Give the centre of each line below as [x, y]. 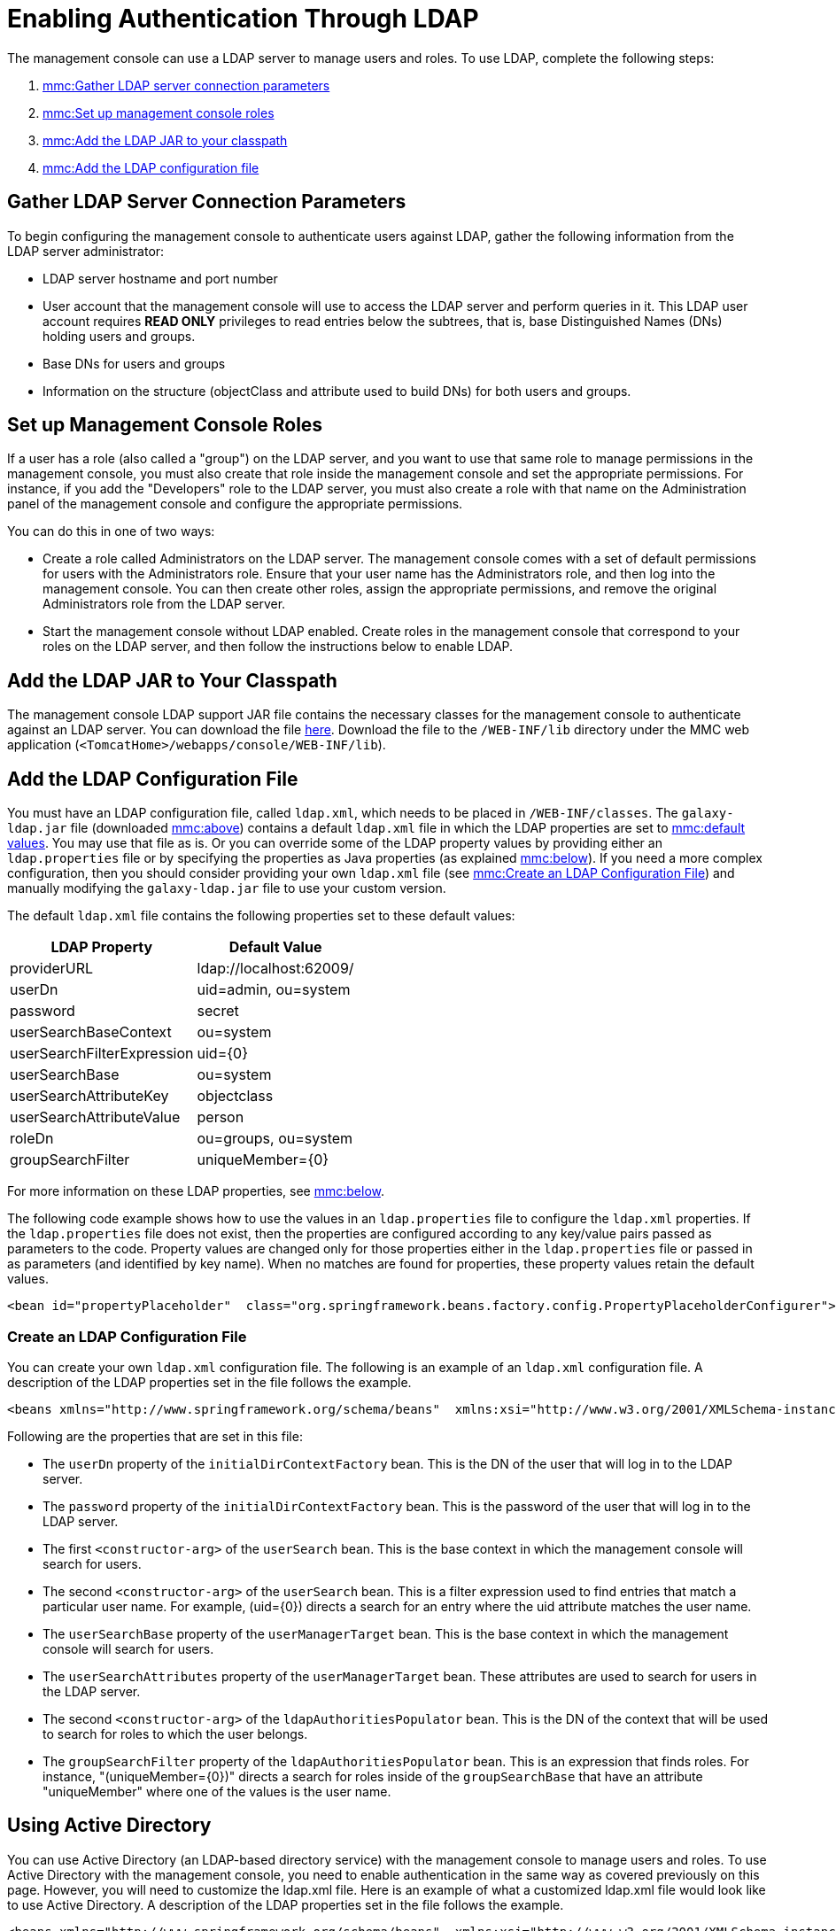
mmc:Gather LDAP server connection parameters [186, 85]
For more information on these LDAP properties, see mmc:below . [196, 1191]
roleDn [32, 1139]
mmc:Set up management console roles [159, 112]
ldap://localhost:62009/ [275, 969]
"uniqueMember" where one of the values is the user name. [217, 1791]
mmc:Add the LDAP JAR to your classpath [165, 140]
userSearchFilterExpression [102, 1054]
